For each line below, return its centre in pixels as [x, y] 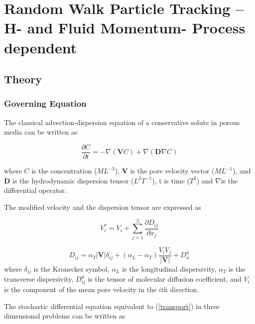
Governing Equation [45, 103]
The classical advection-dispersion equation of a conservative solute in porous [122, 122]
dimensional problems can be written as [65, 316]
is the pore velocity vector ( [172, 170]
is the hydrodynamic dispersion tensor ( [73, 180]
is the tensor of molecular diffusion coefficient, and [165, 279]
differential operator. [35, 190]
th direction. [180, 289]
